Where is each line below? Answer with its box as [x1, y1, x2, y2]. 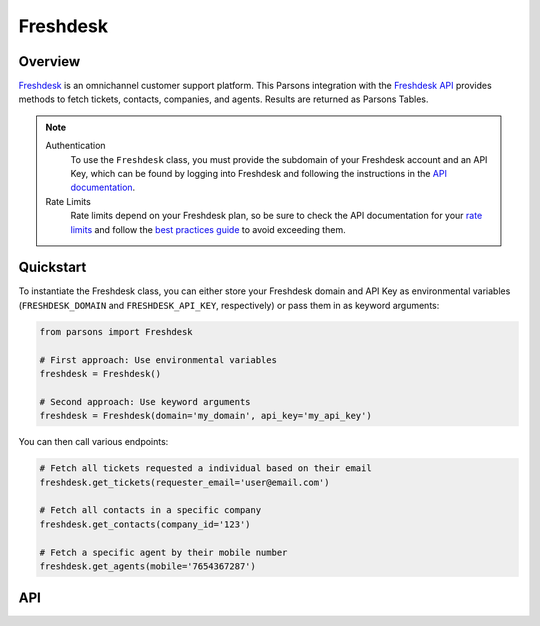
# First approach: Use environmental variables [39, 354, 277, 365]
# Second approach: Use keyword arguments [39, 396, 251, 407]
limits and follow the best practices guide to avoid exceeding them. [70, 223, 346, 235]
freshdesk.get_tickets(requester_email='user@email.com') [39, 476, 330, 488]
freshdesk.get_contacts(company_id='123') [39, 518, 251, 530]
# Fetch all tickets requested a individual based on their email [39, 463, 372, 474]
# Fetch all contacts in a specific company [39, 505, 262, 516]
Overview [18, 53, 81, 70]
